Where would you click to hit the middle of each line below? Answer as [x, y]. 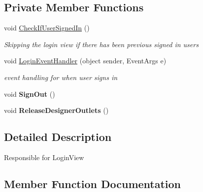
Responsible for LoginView [44, 157]
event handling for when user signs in [61, 77]
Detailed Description [58, 137]
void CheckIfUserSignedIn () [47, 28]
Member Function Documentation [93, 183]
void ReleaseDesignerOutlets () [56, 110]
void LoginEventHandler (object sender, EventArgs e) [85, 61]
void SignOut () [30, 94]
